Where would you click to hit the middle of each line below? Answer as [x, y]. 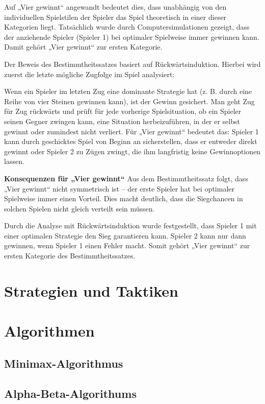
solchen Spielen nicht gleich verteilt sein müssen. [79, 208]
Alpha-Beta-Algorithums [70, 393]
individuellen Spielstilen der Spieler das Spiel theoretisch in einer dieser [115, 17]
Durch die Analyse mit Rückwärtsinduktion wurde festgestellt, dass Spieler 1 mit [130, 225]
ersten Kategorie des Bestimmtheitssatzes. [70, 256]
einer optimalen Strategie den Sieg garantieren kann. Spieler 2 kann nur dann [125, 235]
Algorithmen [49, 331]
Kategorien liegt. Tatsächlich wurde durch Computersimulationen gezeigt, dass [127, 27]
